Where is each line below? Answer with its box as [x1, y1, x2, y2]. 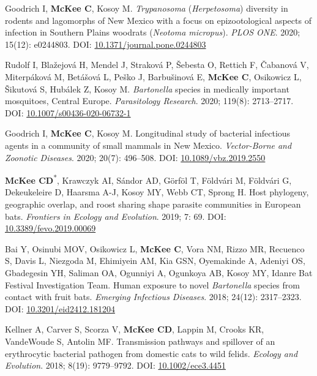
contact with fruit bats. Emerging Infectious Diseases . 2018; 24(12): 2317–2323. [5, 290, 302, 303]
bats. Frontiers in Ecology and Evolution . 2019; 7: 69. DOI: [5, 209, 226, 222]
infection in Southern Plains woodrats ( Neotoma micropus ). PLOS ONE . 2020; [5, 26, 300, 39]
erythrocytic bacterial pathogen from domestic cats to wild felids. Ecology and [5, 347, 298, 359]
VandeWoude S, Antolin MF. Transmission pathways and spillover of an [5, 334, 275, 347]
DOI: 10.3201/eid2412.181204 [5, 302, 115, 315]
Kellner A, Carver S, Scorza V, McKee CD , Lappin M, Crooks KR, [5, 323, 264, 336]
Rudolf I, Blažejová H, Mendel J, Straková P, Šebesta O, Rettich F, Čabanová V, [5, 58, 309, 71]
